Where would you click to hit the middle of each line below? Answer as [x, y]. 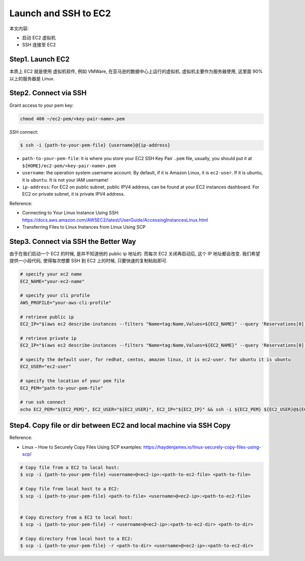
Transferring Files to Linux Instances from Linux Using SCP [84, 227]
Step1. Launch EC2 [39, 59]
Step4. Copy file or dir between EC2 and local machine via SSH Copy [120, 426]
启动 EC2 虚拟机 [39, 38]
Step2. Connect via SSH [48, 93]
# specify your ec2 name [51, 274]
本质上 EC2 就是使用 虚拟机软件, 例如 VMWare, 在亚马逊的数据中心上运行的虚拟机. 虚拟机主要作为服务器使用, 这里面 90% [136, 72]
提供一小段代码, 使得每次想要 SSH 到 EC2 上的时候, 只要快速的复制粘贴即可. [88, 261]
